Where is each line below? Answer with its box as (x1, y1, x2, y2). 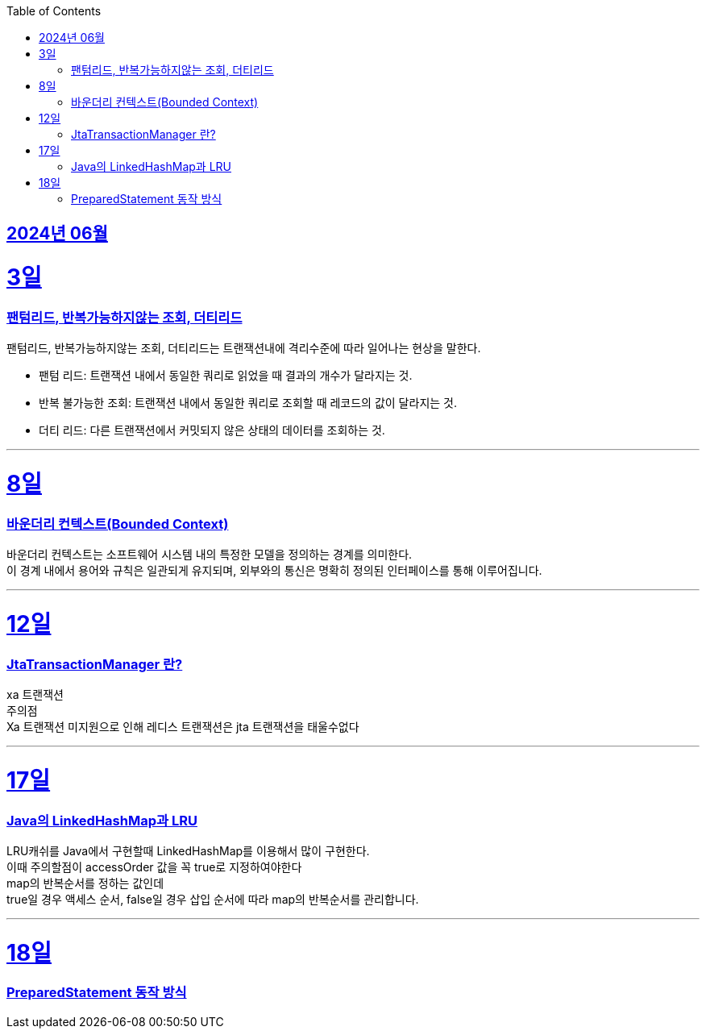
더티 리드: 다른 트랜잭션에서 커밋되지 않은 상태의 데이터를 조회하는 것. (39, 423, 385, 438)
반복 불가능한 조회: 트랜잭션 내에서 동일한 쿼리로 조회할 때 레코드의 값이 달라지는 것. (39, 396, 457, 410)
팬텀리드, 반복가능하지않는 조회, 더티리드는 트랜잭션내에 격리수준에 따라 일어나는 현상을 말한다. (6, 341, 481, 355)
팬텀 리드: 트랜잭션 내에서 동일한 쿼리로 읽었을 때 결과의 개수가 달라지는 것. (39, 368, 413, 383)
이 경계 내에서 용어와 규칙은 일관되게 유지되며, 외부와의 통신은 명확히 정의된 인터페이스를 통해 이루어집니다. (6, 563, 542, 578)
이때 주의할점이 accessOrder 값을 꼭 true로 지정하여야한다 (6, 859, 302, 874)
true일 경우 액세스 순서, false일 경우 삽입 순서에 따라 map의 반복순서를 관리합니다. (6, 892, 419, 906)
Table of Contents (6, 4, 102, 18)
